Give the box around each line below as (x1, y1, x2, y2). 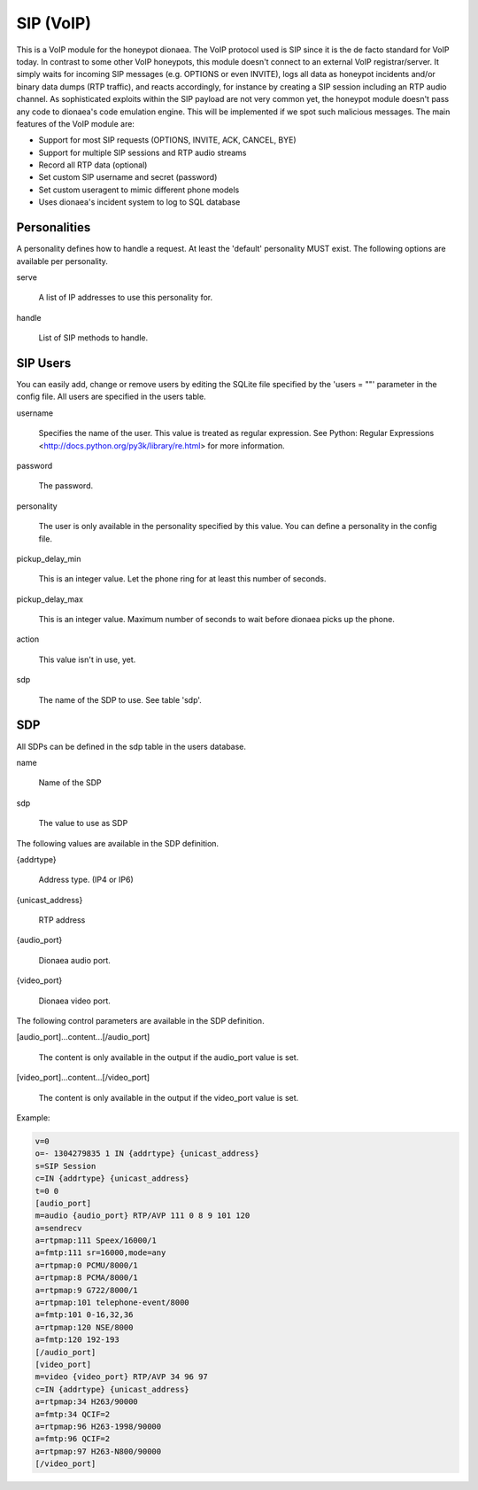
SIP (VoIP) (16, 13, 92, 33)
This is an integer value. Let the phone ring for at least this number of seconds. (38, 573, 327, 584)
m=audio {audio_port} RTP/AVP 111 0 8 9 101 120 (35, 1211, 251, 1221)
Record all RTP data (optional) (38, 160, 148, 170)
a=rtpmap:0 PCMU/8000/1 (35, 1260, 139, 1270)
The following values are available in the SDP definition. (16, 838, 220, 848)
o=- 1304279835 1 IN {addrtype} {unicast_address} (35, 1149, 260, 1158)
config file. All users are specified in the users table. (16, 391, 207, 402)
